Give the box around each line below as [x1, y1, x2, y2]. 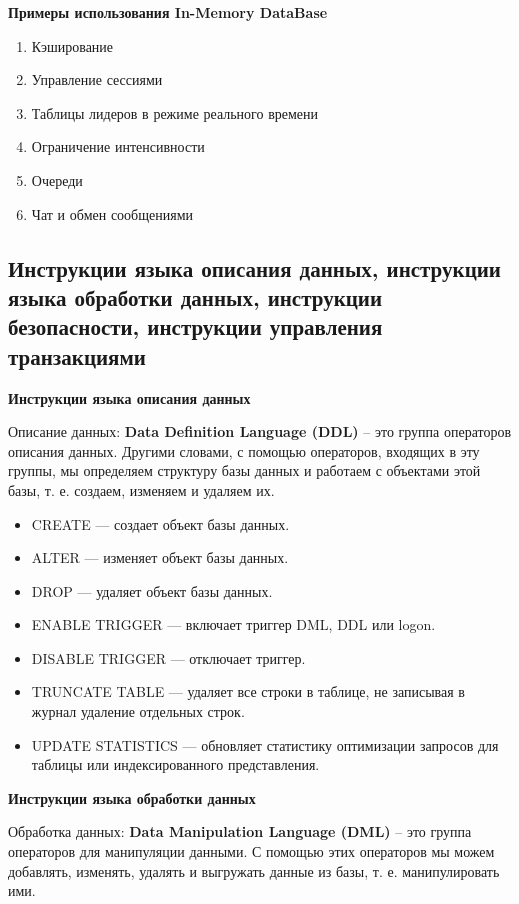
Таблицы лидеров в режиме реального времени [31, 102, 319, 123]
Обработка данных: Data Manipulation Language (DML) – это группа [8, 821, 472, 842]
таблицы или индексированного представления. [31, 754, 320, 775]
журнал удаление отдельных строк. [31, 701, 245, 722]
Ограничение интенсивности [31, 136, 205, 157]
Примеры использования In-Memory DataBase [8, 2, 328, 22]
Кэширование [31, 35, 114, 56]
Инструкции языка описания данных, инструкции [8, 252, 501, 283]
